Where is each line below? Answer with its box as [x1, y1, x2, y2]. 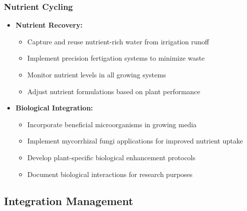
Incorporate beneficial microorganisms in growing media [27, 119, 197, 129]
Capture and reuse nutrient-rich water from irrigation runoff [27, 36, 209, 46]
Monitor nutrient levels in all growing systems [27, 70, 166, 79]
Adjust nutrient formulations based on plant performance [27, 86, 201, 96]
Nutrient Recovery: [15, 20, 83, 30]
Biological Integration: [15, 103, 93, 113]
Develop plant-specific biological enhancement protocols [27, 152, 196, 162]
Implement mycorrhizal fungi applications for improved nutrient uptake [27, 136, 243, 146]
